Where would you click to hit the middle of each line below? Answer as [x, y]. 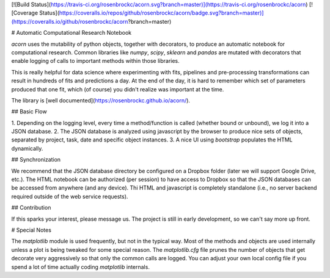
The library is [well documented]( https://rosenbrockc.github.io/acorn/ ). [101, 100]
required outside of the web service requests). [70, 196]
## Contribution [31, 208]
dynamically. [27, 148]
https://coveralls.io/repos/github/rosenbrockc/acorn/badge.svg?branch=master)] [161, 13]
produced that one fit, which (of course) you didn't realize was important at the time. [118, 89]
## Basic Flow [29, 112]
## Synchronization [36, 160]
